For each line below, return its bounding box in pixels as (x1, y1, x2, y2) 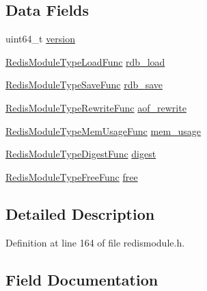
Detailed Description (5, 203, 155, 224)
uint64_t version (5, 31, 76, 46)
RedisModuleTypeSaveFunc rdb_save (5, 77, 163, 92)
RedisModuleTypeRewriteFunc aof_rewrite (5, 100, 187, 114)
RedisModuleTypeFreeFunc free (5, 169, 138, 184)
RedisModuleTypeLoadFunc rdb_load (5, 54, 165, 68)
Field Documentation (5, 268, 158, 290)
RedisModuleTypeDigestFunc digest (5, 147, 156, 161)
